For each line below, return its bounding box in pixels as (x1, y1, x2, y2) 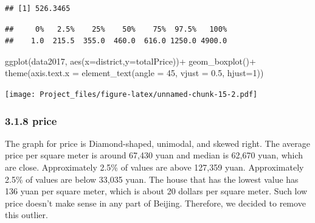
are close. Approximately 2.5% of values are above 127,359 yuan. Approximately (5, 161, 304, 174)
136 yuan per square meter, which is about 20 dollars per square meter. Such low (5, 185, 308, 197)
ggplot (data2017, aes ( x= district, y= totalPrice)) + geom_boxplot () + (5, 54, 256, 67)
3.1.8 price (5, 113, 57, 128)
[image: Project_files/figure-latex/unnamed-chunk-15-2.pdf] (5, 90, 258, 99)
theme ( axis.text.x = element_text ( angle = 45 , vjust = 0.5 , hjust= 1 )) (5, 66, 264, 79)
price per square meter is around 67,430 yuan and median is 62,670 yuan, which (5, 149, 303, 161)
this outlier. (5, 208, 48, 221)
